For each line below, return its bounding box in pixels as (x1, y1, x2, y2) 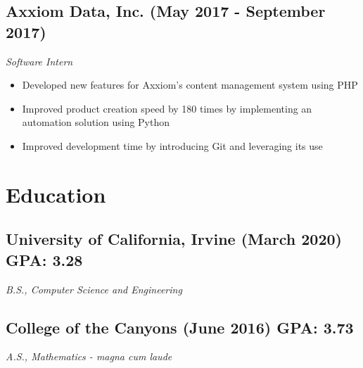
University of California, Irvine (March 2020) (6, 228, 342, 250)
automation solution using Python (22, 115, 170, 129)
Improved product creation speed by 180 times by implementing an (22, 101, 312, 115)
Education (6, 179, 106, 208)
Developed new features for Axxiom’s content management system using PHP (22, 77, 358, 92)
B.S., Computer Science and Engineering (6, 281, 182, 296)
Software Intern (6, 53, 73, 68)
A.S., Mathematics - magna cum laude (6, 349, 172, 364)
